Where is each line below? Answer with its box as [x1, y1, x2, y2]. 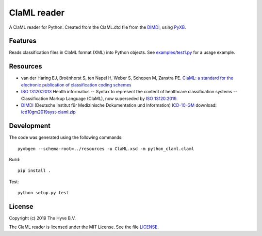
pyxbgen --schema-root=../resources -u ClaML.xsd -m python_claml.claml [17, 146, 194, 152]
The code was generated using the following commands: [9, 135, 123, 140]
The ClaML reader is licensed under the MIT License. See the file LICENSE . [9, 224, 159, 230]
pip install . [17, 168, 51, 173]
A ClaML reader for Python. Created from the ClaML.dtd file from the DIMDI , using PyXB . [9, 24, 186, 30]
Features [9, 37, 36, 45]
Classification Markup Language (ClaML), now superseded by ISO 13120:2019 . [21, 95, 178, 101]
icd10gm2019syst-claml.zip [21, 109, 76, 115]
